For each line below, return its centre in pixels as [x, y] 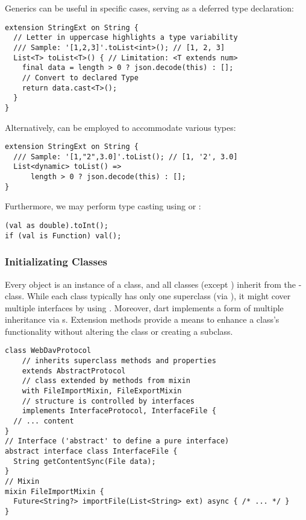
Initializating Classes [56, 262]
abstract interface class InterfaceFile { [91, 452]
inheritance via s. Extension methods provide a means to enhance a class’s [142, 319]
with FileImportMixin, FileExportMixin [102, 391]
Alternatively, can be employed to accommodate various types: [120, 127]
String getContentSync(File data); [85, 461]
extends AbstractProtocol [74, 371]
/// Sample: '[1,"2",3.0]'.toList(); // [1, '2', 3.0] [126, 157]
